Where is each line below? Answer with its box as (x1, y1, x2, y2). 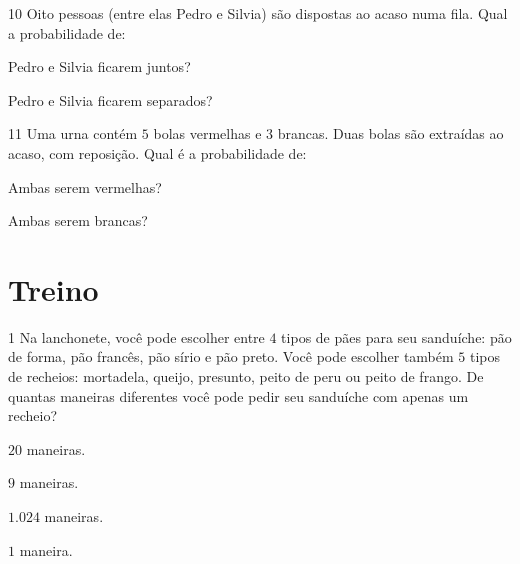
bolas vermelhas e (153, 123, 262, 144)
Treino (8, 268, 99, 309)
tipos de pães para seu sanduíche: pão (281, 326, 512, 347)
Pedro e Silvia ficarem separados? (8, 89, 213, 110)
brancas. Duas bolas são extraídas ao (277, 123, 504, 144)
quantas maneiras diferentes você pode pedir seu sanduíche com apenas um (8, 385, 469, 406)
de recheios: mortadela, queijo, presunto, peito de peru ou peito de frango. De (8, 366, 484, 387)
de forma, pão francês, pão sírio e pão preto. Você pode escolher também (8, 346, 454, 367)
